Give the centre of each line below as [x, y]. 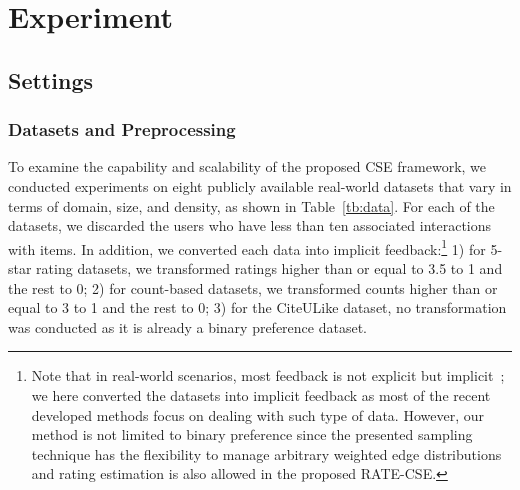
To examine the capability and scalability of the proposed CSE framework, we [247, 166]
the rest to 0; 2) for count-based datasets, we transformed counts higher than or [253, 287]
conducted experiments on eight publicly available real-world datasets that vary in [260, 185]
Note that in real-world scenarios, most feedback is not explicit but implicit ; [268, 375]
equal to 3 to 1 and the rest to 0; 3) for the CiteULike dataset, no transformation [257, 307]
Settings [50, 79]
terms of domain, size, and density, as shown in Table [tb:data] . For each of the [251, 205]
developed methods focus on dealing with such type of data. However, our [257, 414]
